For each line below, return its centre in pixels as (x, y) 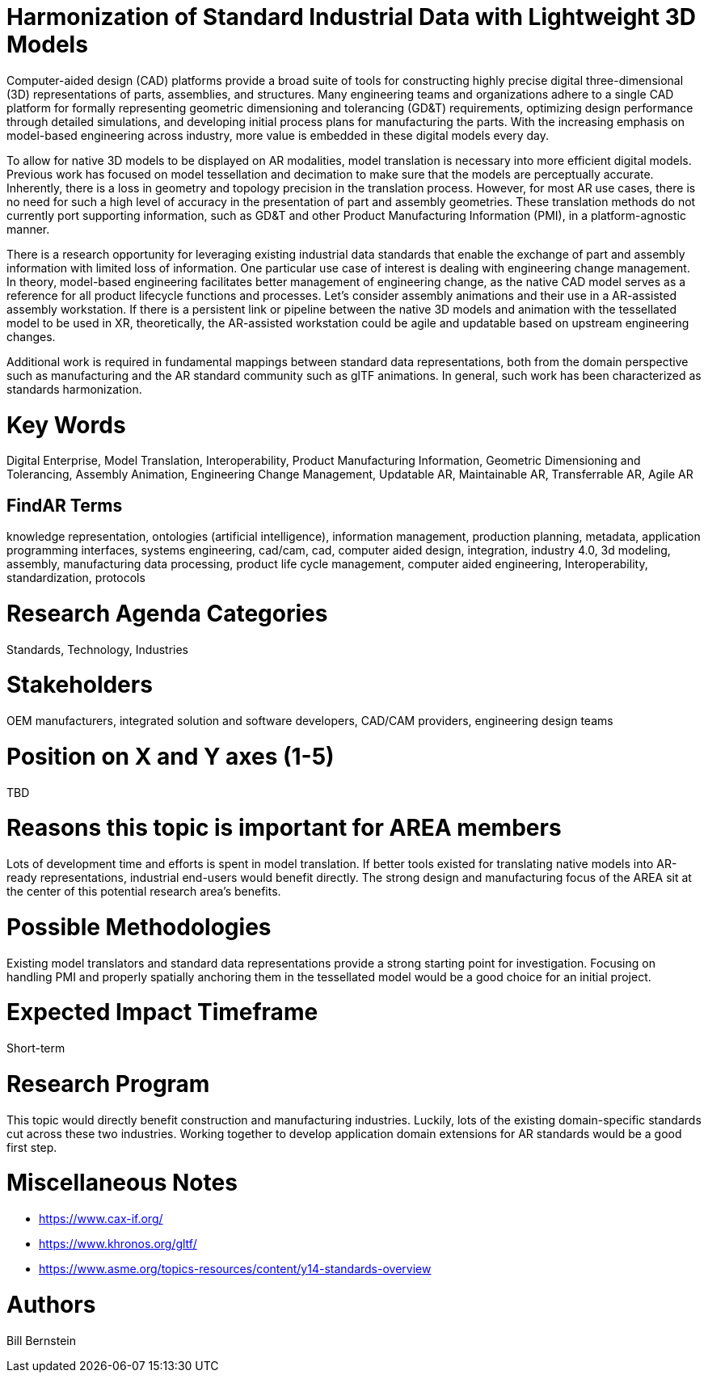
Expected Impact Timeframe (162, 1012)
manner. (28, 229)
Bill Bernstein (42, 1340)
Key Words (66, 425)
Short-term (36, 1048)
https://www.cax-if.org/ (101, 1219)
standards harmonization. (74, 389)
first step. (32, 1147)
